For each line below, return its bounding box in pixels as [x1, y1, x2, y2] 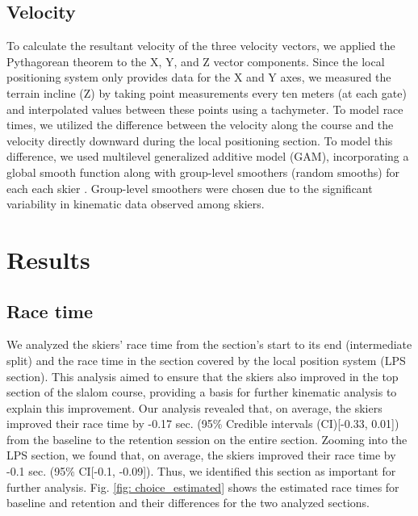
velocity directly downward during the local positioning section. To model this [6, 132, 393, 149]
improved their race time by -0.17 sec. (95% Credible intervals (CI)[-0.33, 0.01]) [6, 415, 399, 432]
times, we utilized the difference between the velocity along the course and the [6, 116, 394, 133]
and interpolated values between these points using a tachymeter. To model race [6, 100, 403, 117]
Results [6, 242, 90, 275]
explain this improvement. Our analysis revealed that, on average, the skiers [6, 399, 382, 416]
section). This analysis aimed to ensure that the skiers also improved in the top [6, 367, 399, 384]
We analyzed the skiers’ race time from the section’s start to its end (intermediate [6, 336, 412, 353]
